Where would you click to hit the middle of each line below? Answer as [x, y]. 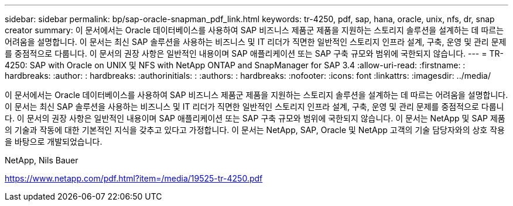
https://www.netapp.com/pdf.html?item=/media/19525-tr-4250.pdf [134, 178]
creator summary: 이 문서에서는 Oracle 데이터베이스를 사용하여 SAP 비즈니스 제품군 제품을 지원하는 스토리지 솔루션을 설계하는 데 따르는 [254, 30]
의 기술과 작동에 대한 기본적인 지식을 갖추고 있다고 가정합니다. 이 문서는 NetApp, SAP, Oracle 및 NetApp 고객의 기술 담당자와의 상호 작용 [255, 130]
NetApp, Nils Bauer [42, 160]
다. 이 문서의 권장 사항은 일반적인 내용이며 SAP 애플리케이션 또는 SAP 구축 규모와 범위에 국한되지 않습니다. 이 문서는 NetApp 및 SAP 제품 [255, 118]
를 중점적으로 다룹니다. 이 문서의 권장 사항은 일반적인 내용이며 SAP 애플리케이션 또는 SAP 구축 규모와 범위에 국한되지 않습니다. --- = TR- [254, 53]
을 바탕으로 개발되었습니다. [54, 142]
